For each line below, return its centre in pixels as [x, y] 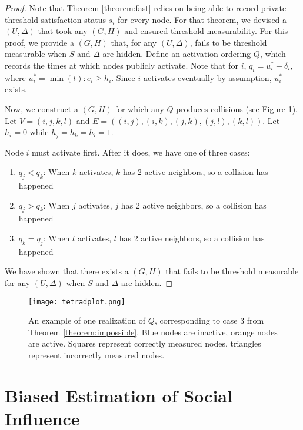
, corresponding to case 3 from [209, 320]
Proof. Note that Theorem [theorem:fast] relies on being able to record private [146, 8]
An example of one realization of [87, 320]
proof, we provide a [39, 42]
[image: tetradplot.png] [77, 302]
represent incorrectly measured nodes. [96, 355]
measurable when [36, 54]
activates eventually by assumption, [207, 77]
